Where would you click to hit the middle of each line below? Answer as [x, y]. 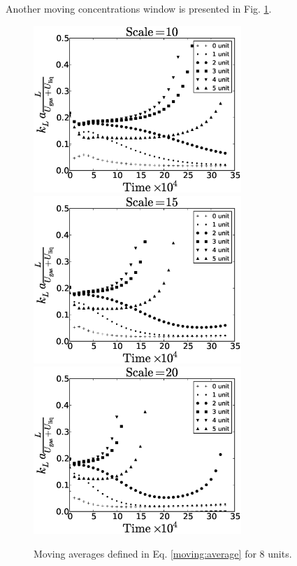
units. [280, 553]
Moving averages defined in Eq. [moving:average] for [145, 553]
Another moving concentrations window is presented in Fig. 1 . [139, 8]
